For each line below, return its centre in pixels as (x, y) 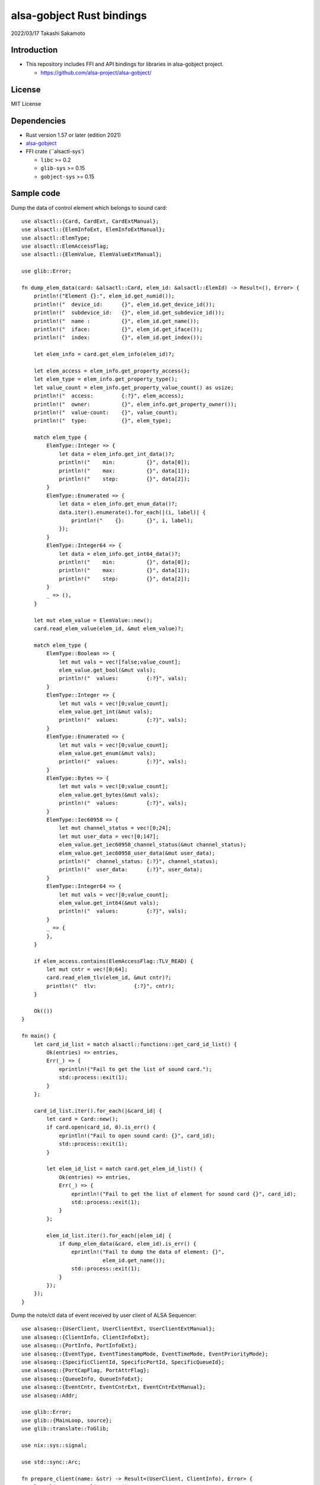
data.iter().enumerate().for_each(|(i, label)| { (132, 512)
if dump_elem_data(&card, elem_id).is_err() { (128, 1244)
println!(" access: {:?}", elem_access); (109, 396)
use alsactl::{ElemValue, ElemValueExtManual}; (92, 255)
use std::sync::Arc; (51, 1462)
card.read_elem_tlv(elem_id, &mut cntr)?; (109, 978)
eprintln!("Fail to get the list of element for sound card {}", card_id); (184, 1194)
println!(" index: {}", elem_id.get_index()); (118, 338)
